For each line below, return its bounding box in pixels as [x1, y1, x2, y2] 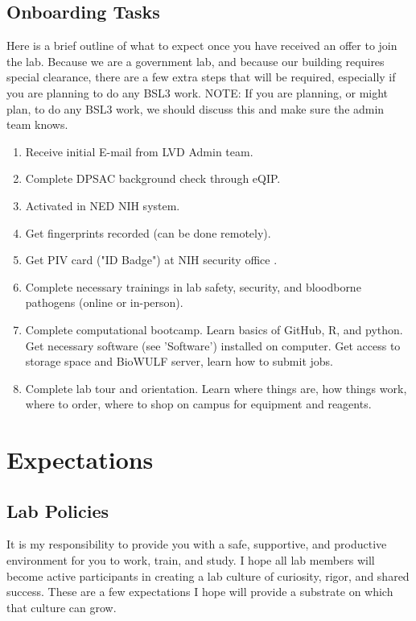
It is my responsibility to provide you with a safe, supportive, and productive [6, 536, 387, 553]
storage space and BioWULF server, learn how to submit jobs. [25, 353, 334, 370]
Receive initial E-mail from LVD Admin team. [25, 143, 253, 159]
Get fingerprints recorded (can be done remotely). [25, 224, 271, 241]
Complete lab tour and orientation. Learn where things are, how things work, [25, 379, 407, 396]
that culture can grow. [6, 598, 117, 615]
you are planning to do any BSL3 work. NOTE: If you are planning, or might [6, 84, 389, 101]
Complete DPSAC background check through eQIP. [25, 170, 281, 187]
